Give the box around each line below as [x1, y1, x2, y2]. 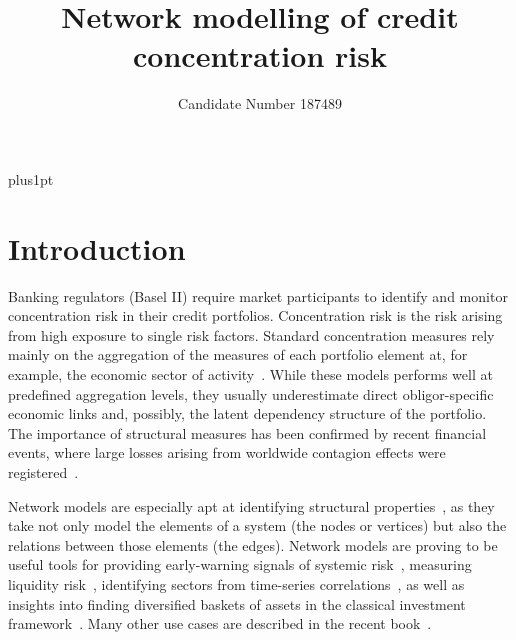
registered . [8, 461, 79, 482]
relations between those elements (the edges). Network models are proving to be [8, 534, 498, 555]
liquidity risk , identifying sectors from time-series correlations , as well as [8, 573, 465, 594]
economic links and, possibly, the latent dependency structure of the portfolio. [8, 403, 487, 424]
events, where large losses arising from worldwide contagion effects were [8, 442, 446, 463]
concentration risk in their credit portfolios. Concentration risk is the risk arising [8, 305, 503, 326]
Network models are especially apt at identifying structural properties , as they [8, 495, 495, 516]
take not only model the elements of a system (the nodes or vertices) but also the [8, 515, 507, 536]
